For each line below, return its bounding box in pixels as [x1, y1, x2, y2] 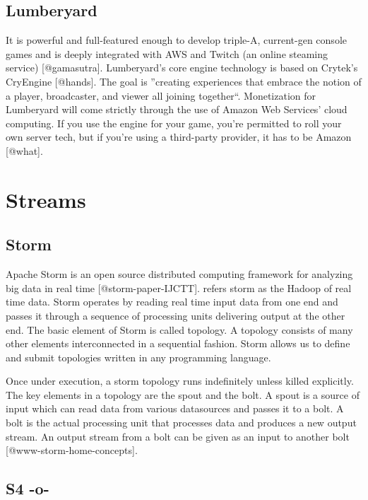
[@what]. [6, 143, 43, 158]
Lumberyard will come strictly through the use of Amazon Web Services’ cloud [6, 102, 348, 117]
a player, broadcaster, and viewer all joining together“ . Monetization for [6, 88, 316, 103]
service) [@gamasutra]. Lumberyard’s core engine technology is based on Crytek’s [6, 60, 358, 75]
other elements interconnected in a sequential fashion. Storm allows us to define [6, 336, 350, 351]
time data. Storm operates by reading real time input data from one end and [6, 294, 338, 309]
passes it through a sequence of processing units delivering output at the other [6, 308, 345, 322]
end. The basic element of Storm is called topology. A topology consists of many [6, 322, 353, 337]
